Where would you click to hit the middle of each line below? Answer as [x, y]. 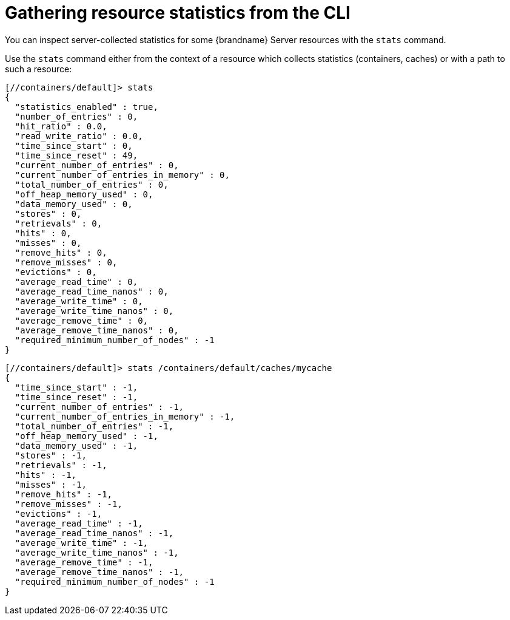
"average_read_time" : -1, [79, 523]
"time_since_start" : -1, [76, 387]
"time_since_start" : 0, [74, 145]
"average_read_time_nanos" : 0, [92, 291]
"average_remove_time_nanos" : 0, [97, 330]
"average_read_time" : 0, [76, 281]
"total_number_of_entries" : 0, [92, 184]
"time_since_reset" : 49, [76, 155]
